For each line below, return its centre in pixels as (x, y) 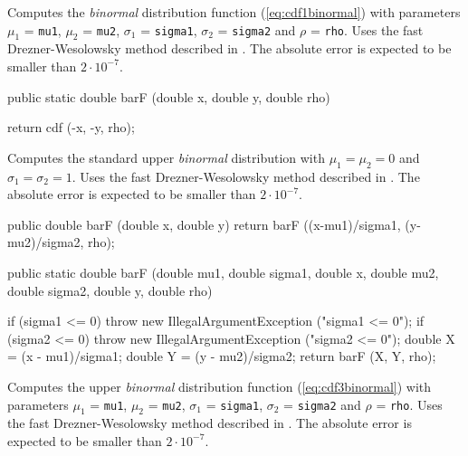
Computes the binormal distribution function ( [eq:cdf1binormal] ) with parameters (234, 12)
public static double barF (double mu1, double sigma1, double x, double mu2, (223, 272)
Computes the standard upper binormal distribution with (166, 157)
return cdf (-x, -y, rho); (71, 127)
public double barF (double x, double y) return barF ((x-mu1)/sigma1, (204, 224)
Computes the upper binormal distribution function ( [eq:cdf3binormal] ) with (220, 386)
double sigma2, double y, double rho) (110, 290)
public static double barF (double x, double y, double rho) (169, 96)
